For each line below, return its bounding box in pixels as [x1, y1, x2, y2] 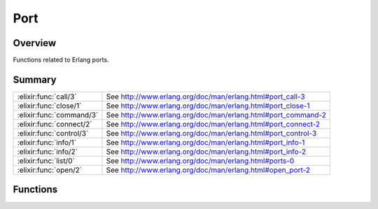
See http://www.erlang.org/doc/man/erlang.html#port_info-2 [106, 147, 307, 157]
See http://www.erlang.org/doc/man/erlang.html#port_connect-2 [106, 119, 321, 129]
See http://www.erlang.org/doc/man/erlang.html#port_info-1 [106, 137, 305, 147]
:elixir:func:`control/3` [17, 128, 89, 138]
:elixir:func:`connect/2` [17, 119, 92, 129]
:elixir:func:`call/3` [17, 92, 77, 101]
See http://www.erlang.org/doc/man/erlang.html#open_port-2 [106, 165, 311, 175]
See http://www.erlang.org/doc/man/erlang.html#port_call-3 [106, 92, 305, 101]
